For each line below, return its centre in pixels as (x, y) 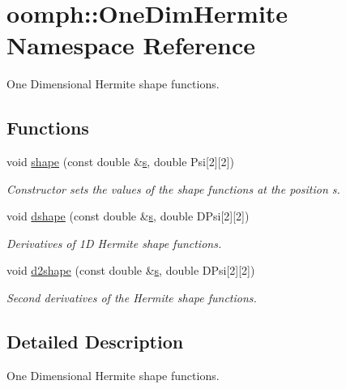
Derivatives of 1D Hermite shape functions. (114, 243)
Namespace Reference (131, 45)
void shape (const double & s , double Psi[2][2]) (120, 162)
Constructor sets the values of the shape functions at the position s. (173, 188)
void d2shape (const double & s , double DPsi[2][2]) (131, 270)
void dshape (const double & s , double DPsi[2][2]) (128, 216)
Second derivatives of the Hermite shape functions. (132, 298)
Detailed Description (95, 342)
